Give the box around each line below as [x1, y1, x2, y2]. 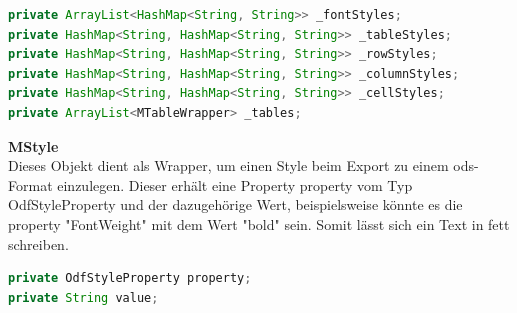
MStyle [8, 135, 59, 156]
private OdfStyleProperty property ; [8, 271, 252, 286]
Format [8, 174, 53, 195]
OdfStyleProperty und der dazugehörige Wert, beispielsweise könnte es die [8, 194, 463, 215]
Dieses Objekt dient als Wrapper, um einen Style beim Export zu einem [8, 155, 449, 176]
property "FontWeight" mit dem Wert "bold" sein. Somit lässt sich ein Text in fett [8, 213, 510, 234]
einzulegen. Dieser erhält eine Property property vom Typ [57, 174, 413, 195]
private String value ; [8, 290, 159, 305]
